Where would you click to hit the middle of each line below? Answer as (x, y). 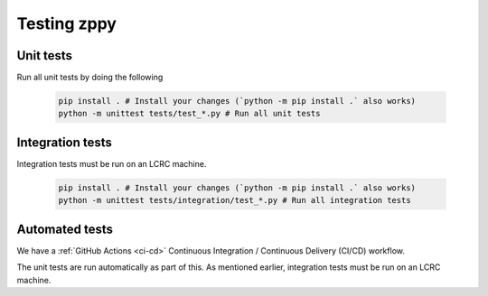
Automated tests (65, 229)
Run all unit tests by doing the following (90, 78)
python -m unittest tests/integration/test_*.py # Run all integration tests (235, 200)
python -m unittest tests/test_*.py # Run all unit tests (189, 114)
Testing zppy (67, 23)
